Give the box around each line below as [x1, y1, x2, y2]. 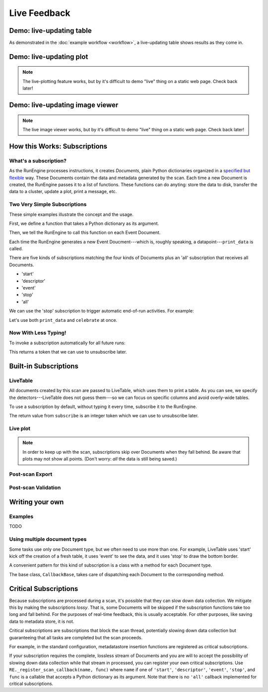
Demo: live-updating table [9, 26, 92, 35]
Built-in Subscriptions [9, 362, 79, 370]
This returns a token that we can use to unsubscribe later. [9, 349, 127, 355]
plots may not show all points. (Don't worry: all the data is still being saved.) [22, 456, 177, 462]
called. [9, 246, 23, 252]
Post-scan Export [9, 471, 53, 478]
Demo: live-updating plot [9, 52, 88, 61]
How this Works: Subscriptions [9, 142, 108, 150]
